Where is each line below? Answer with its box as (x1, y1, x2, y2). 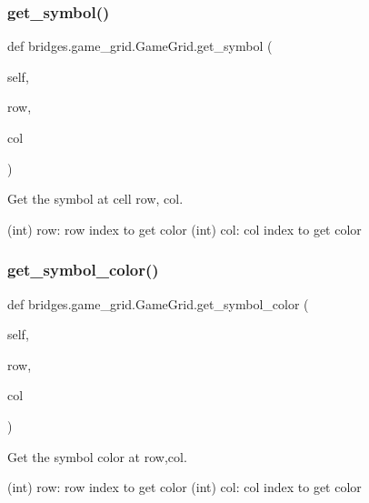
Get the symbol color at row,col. (7, 447, 187, 466)
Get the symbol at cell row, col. (7, 189, 184, 208)
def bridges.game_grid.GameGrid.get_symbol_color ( (7, 294, 309, 313)
